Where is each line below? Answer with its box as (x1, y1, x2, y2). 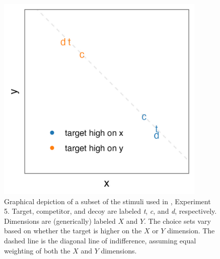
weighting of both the (4, 245, 70, 255)
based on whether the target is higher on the (4, 225, 142, 236)
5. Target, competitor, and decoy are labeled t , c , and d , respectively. (4, 206, 217, 216)
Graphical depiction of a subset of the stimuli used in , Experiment (4, 196, 211, 206)
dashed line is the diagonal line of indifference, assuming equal (4, 235, 196, 245)
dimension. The (167, 225, 215, 236)
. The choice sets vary (144, 215, 211, 226)
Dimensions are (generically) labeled (4, 215, 116, 226)
